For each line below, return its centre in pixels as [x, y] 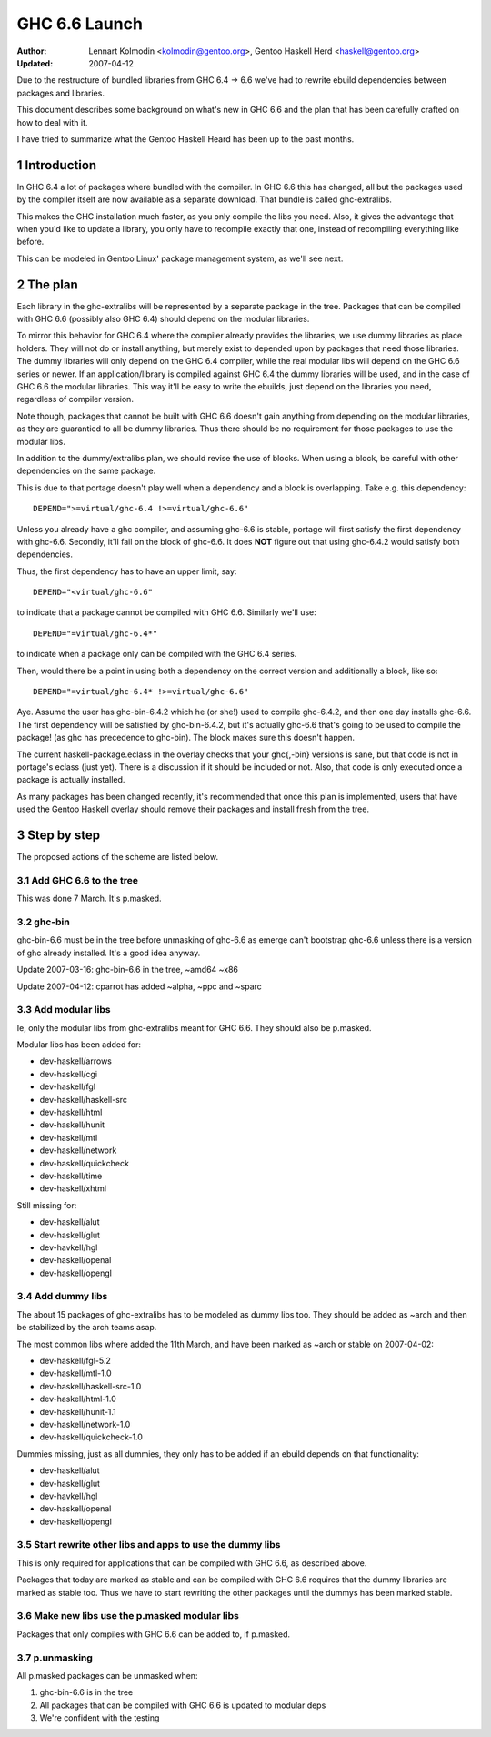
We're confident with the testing [100, 1718]
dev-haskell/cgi [69, 1074]
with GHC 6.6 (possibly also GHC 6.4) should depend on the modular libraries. [163, 319]
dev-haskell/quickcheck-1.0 [91, 1437]
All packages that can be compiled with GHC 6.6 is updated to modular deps [183, 1705]
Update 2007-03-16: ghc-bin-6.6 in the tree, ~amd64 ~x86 [128, 970]
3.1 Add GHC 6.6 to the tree [77, 880]
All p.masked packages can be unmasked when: [107, 1675]
